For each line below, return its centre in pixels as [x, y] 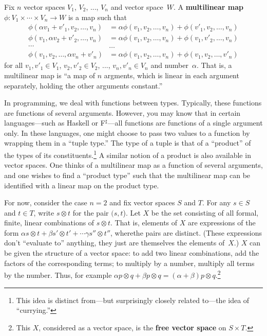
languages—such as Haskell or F [55, 123]
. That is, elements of [144, 223]
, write [44, 212]
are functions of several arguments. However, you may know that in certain [122, 112]
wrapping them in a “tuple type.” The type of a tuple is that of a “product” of [128, 143]
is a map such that [97, 17]
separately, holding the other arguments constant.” [83, 85]
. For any [216, 202]
